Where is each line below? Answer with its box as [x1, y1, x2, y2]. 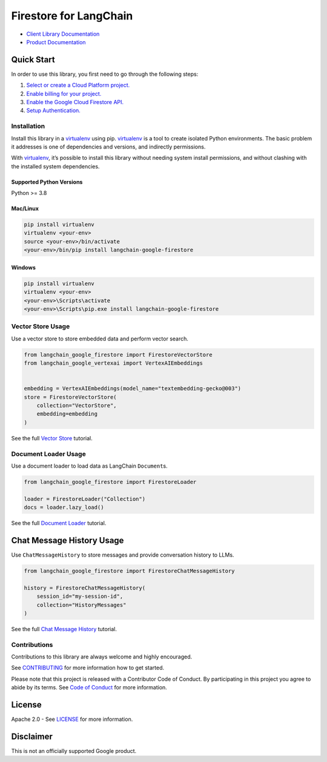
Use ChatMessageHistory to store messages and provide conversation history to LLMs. [11, 551, 234, 558]
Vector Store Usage [11, 322, 70, 331]
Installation [11, 122, 45, 130]
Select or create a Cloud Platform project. [26, 82, 130, 89]
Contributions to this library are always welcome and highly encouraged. [11, 653, 193, 660]
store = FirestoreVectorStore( [24, 394, 117, 400]
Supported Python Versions [11, 178, 83, 185]
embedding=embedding [36, 411, 98, 417]
